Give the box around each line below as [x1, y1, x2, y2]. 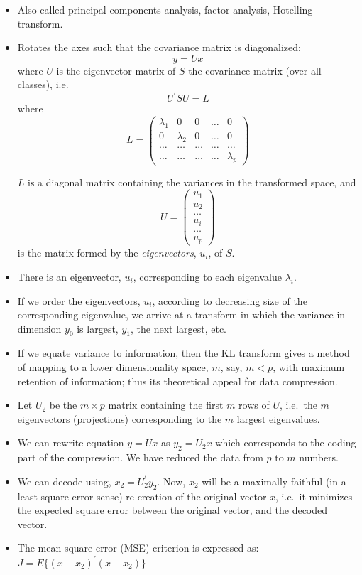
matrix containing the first [108, 397, 224, 412]
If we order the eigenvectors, [17, 293, 141, 308]
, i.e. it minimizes [275, 488, 353, 503]
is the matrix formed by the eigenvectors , [17, 245, 197, 260]
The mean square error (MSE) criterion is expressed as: [17, 540, 259, 555]
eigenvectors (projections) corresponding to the [17, 411, 222, 426]
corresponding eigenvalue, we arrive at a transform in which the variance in [17, 307, 346, 322]
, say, [220, 360, 243, 375]
